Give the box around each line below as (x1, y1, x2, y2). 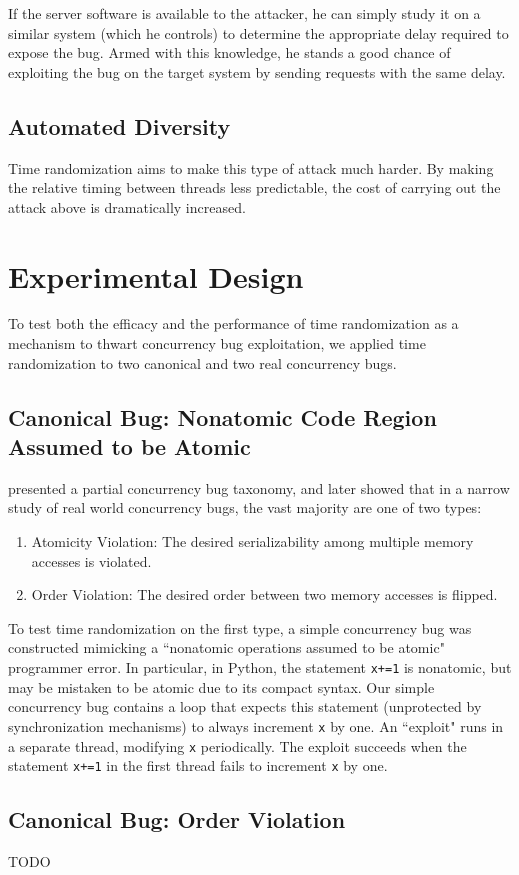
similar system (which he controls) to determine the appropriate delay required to (8, 22, 509, 43)
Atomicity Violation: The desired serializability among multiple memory (31, 531, 474, 552)
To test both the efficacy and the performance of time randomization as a (8, 313, 459, 334)
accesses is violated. (31, 550, 152, 571)
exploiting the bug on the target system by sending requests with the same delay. (8, 61, 506, 82)
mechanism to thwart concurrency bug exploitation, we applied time (8, 333, 426, 354)
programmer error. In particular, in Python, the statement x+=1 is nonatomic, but (8, 657, 512, 678)
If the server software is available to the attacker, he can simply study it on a (8, 3, 481, 23)
